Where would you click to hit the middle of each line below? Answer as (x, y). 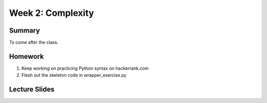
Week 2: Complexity (51, 13)
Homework (26, 56)
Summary (24, 30)
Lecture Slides (32, 89)
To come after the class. (34, 43)
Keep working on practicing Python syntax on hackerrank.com (85, 68)
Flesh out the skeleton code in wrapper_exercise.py (74, 75)
